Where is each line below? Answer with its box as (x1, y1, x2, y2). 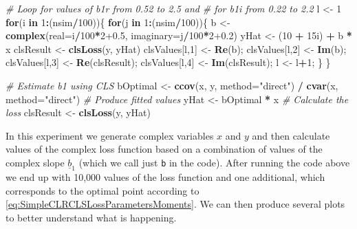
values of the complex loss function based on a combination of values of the (6, 142, 323, 156)
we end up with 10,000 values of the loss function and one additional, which (6, 169, 325, 184)
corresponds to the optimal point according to (6, 183, 199, 197)
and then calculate (252, 128, 330, 142)
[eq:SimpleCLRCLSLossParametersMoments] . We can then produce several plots (6, 197, 345, 211)
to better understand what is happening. (6, 210, 177, 224)
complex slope (6, 155, 65, 169)
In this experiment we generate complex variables (6, 128, 214, 142)
